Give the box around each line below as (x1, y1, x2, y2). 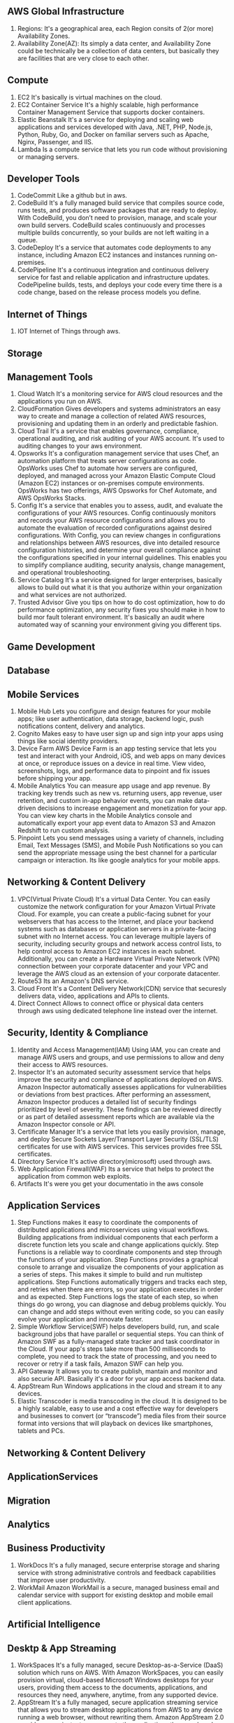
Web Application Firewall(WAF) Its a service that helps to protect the (17, 1165, 214, 1173)
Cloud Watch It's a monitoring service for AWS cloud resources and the (17, 390, 224, 398)
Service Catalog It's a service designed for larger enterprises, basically (17, 576, 222, 584)
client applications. (17, 1598, 72, 1607)
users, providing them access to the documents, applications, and (17, 1683, 207, 1691)
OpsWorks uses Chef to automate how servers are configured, (17, 464, 198, 472)
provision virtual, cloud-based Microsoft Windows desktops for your (17, 1676, 214, 1684)
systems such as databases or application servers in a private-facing (17, 924, 217, 933)
